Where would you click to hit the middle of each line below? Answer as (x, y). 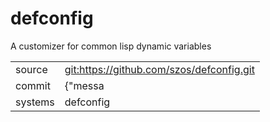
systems (35, 102)
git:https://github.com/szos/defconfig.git (159, 69)
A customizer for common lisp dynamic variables (111, 46)
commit (33, 85)
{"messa (84, 85)
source (31, 69)
